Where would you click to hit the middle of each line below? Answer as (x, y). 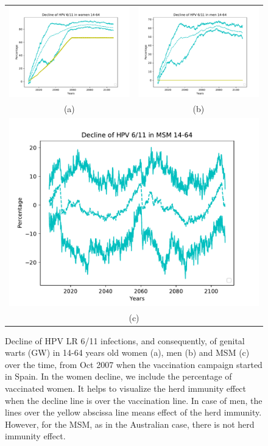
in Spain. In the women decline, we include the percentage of (118, 376)
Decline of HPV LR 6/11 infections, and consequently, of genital (125, 340)
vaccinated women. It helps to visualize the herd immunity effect (126, 388)
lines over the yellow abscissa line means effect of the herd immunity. (133, 412)
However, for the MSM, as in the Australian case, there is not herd (130, 424)
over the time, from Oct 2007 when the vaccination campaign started (134, 364)
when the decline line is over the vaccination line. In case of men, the (134, 400)
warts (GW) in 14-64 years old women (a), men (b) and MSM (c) (127, 352)
